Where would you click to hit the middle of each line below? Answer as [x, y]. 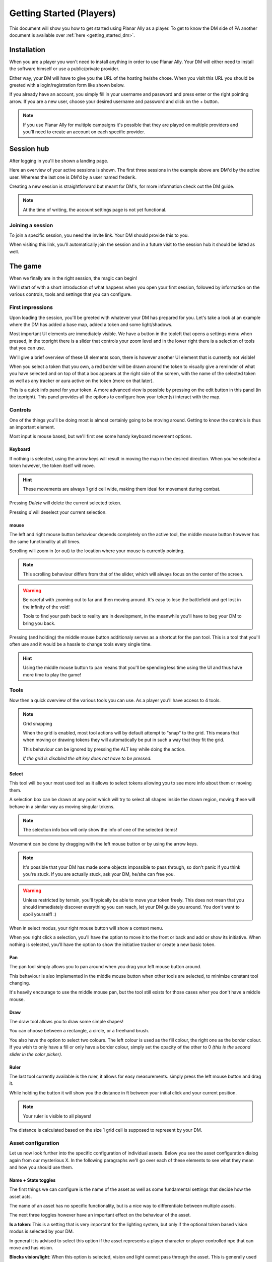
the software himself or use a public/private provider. [64, 69]
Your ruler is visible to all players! [57, 1116]
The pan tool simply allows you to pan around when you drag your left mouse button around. [105, 967]
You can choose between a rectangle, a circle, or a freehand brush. [79, 1031]
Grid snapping [38, 723]
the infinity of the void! [46, 607]
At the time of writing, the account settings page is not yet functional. [95, 209]
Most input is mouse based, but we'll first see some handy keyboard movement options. [101, 436]
